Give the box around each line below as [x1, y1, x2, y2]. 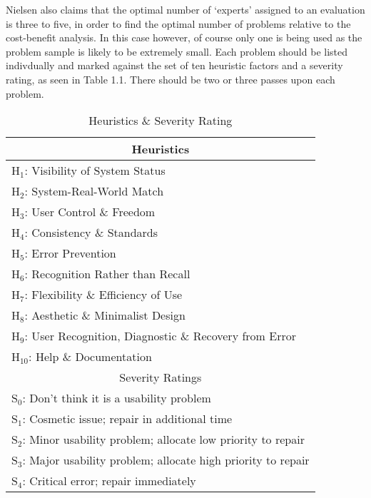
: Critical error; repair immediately [22, 472, 196, 489]
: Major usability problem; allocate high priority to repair [22, 452, 310, 469]
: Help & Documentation [29, 348, 152, 365]
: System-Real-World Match [24, 183, 164, 200]
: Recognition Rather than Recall [24, 265, 190, 283]
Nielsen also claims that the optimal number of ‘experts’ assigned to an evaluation [6, 2, 365, 16]
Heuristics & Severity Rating [88, 112, 233, 129]
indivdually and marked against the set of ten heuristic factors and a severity [6, 58, 343, 73]
